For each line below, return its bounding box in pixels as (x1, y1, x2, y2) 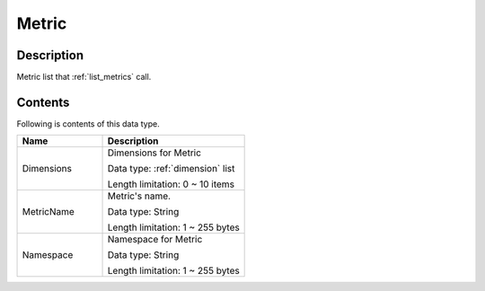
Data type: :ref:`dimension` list (107, 163, 235, 175)
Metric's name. (107, 190, 171, 202)
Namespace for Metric (107, 234, 203, 246)
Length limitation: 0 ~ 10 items (107, 178, 235, 190)
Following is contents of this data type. (16, 118, 161, 129)
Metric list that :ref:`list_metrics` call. (16, 72, 152, 83)
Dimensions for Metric (107, 146, 202, 159)
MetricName (22, 206, 75, 218)
